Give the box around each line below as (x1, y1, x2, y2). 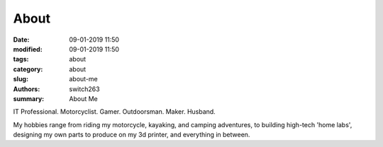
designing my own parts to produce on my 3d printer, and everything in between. (13, 131, 250, 139)
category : (13, 64, 43, 73)
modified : (13, 45, 43, 53)
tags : (13, 55, 29, 64)
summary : (13, 94, 45, 102)
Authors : (13, 85, 40, 93)
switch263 (69, 85, 100, 93)
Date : (13, 35, 30, 44)
